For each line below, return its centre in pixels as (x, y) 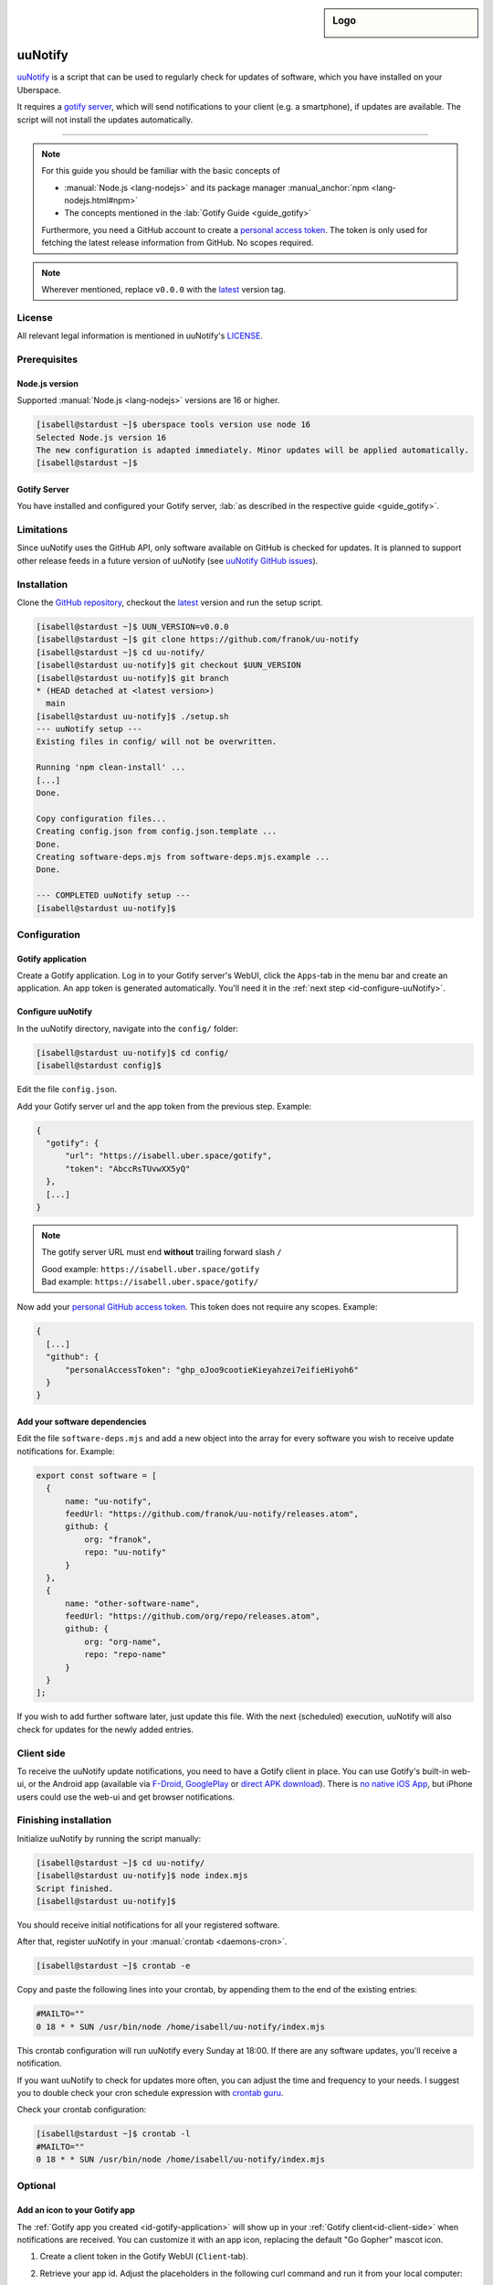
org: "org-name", (122, 1642)
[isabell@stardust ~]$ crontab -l (113, 2134)
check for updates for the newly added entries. (105, 1729)
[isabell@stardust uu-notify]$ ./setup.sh (132, 716)
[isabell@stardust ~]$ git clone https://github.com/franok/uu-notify (198, 639)
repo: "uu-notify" (125, 1552)
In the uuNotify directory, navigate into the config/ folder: (128, 1028)
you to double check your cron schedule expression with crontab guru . (150, 2092)
